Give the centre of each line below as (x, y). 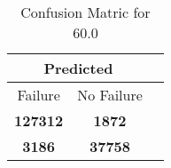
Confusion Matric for (85, 12)
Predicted (78, 68)
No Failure (110, 95)
